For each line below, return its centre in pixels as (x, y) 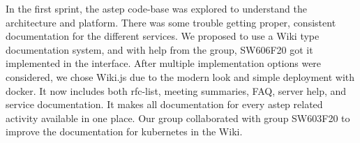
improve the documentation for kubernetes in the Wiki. (124, 131)
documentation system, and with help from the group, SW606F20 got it (159, 49)
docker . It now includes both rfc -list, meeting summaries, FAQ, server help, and (176, 90)
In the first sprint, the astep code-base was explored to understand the (156, 8)
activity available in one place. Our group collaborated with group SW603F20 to (178, 118)
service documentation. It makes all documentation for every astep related (164, 104)
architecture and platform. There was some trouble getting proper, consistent (171, 22)
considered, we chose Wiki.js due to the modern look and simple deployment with (180, 76)
